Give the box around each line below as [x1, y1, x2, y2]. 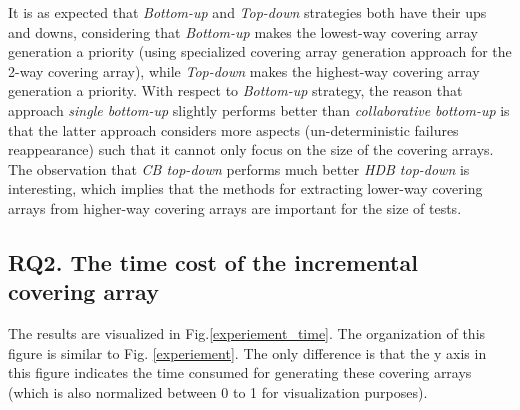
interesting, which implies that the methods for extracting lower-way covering [8, 178, 483, 199]
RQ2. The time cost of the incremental [8, 246, 418, 277]
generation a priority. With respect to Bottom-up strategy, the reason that [8, 80, 463, 101]
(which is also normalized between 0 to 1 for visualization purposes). [8, 381, 428, 402]
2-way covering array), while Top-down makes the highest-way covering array [8, 60, 480, 81]
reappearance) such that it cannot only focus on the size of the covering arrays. [8, 139, 494, 160]
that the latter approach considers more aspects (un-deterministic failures [8, 119, 459, 140]
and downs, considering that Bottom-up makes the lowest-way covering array [8, 21, 478, 42]
